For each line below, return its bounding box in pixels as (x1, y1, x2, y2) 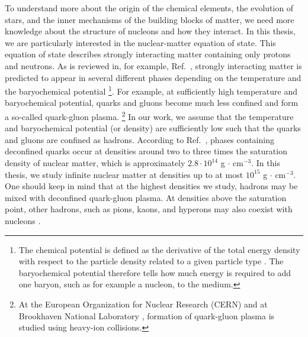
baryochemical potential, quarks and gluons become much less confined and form (5, 96, 299, 109)
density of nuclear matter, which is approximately (5, 157, 185, 169)
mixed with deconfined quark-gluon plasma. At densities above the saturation (5, 191, 287, 203)
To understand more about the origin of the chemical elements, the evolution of (5, 2, 294, 14)
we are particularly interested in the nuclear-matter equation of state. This (5, 36, 276, 48)
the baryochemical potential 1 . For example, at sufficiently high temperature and (5, 83, 297, 97)
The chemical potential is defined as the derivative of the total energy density (18, 243, 300, 255)
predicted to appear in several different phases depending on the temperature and (5, 71, 301, 83)
